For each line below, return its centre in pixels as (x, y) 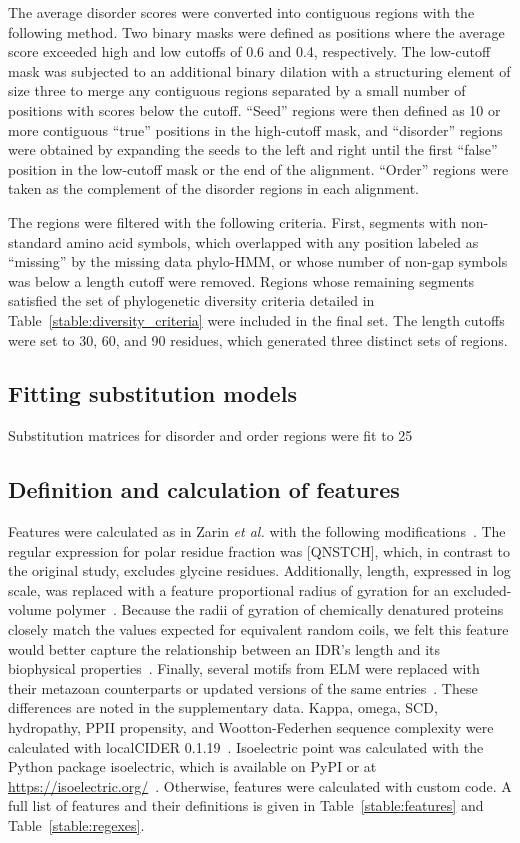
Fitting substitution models (152, 393)
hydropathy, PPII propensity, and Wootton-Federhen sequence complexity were (251, 727)
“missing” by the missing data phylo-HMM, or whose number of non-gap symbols (258, 261)
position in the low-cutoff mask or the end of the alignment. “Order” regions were (258, 168)
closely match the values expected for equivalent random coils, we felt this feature (258, 629)
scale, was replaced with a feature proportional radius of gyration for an (228, 589)
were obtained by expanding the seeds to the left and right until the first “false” (253, 149)
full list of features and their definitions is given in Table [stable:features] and (246, 805)
